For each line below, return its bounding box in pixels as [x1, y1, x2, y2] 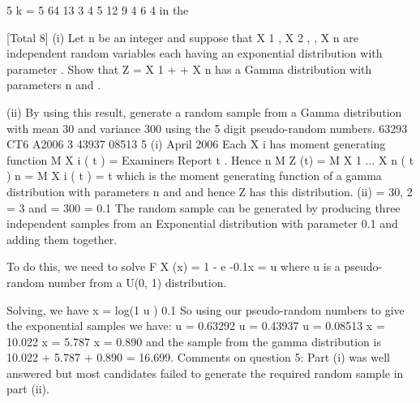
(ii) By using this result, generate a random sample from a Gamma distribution [6, 103, 402, 120]
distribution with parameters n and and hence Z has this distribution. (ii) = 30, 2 [6, 182, 413, 199]
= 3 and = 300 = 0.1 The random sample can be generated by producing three [6, 199, 401, 216]
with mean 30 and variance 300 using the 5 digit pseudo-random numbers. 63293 [6, 119, 408, 136]
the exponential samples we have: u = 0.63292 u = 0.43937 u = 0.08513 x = [6, 317, 385, 334]
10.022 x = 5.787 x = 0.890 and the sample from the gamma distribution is [6, 332, 381, 349]
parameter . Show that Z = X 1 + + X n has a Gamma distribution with [6, 60, 372, 77]
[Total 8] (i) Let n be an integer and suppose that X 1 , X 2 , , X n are [6, 28, 359, 45]
